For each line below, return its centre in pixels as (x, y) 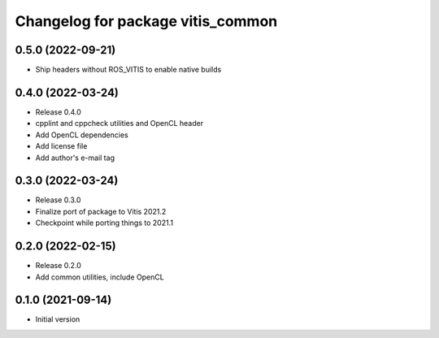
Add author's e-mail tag (75, 158)
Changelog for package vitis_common (146, 21)
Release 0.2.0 (58, 266)
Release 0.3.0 (58, 200)
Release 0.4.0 (58, 112)
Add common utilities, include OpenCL (100, 277)
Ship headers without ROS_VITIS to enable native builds (128, 70)
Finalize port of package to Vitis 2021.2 (101, 211)
